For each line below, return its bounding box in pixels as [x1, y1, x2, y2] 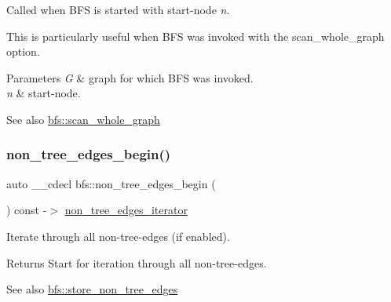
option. [6, 43, 40, 60]
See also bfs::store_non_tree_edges [6, 281, 178, 297]
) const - [6, 202, 47, 218]
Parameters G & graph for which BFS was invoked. [6, 69, 254, 86]
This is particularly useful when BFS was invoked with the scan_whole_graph [6, 27, 385, 44]
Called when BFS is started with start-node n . [6, 2, 230, 17]
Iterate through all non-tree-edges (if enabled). [6, 227, 230, 244]
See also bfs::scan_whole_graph [6, 111, 160, 127]
